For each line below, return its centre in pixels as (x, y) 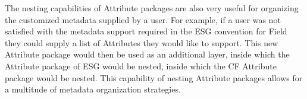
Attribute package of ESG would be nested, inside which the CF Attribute (141, 66)
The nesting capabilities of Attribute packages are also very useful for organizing (152, 8)
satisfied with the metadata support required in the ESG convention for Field (146, 31)
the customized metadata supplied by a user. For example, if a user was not (143, 19)
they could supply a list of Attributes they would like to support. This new (142, 42)
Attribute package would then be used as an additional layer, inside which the (147, 54)
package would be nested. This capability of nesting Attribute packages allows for (154, 77)
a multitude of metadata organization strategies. (93, 89)
